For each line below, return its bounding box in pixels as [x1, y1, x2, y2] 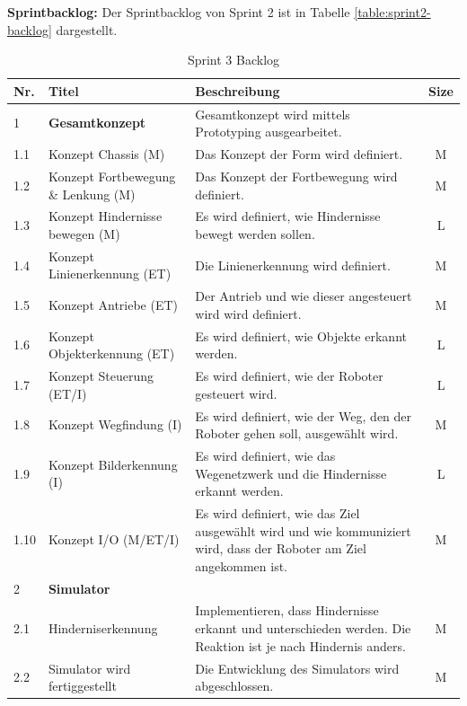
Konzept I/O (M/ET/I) [48, 530, 180, 549]
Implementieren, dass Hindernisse [195, 601, 379, 620]
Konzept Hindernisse [48, 207, 163, 225]
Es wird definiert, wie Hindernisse [195, 207, 381, 225]
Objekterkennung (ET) [48, 344, 175, 363]
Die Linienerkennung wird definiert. [195, 255, 391, 274]
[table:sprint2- [354, 3, 431, 21]
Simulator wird [48, 658, 131, 677]
